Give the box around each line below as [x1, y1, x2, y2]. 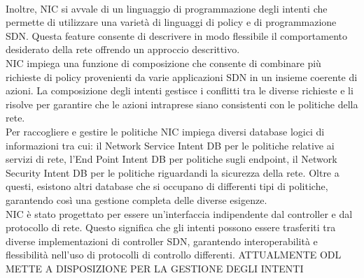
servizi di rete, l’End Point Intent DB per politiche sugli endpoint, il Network [6, 152, 337, 166]
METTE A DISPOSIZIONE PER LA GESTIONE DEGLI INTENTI [6, 261, 304, 275]
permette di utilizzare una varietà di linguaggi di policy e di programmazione [6, 15, 337, 29]
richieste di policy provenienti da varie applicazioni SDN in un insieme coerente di [6, 69, 358, 84]
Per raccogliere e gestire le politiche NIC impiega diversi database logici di [6, 124, 325, 138]
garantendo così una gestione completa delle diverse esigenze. [6, 192, 267, 207]
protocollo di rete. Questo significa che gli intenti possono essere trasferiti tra [6, 220, 336, 235]
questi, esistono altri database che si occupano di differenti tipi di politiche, [6, 179, 328, 193]
